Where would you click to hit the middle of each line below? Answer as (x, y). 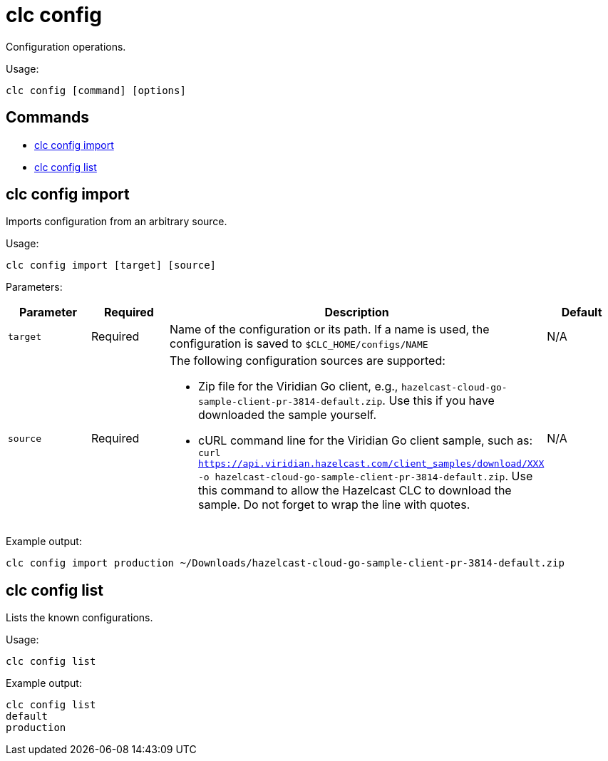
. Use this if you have (438, 401)
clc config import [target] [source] (111, 265)
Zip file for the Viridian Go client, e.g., (298, 387)
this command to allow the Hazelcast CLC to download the (355, 491)
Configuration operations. (66, 46)
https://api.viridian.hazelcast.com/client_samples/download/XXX (371, 464)
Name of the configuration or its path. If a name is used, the (329, 330)
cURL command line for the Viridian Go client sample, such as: (365, 441)
